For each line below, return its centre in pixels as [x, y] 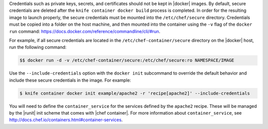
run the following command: [38, 47]
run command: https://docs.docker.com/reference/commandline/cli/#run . [85, 31]
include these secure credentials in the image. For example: [70, 80]
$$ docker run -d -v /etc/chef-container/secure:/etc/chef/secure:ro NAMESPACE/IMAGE [127, 60]
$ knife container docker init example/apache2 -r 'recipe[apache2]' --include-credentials [135, 93]
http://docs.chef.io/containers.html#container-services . [66, 120]
